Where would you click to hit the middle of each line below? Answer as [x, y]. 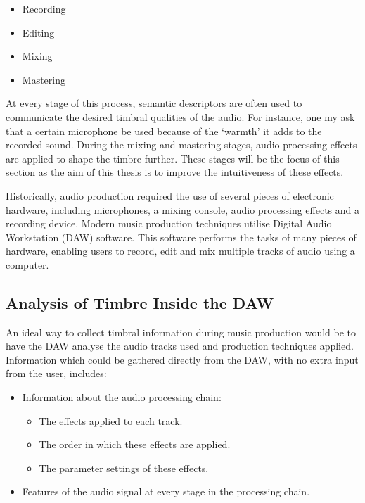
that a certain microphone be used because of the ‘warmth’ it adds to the [164, 130]
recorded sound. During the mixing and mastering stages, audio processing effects [181, 145]
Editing [38, 32]
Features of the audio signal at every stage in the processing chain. [166, 491]
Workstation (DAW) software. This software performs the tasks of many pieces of [181, 237]
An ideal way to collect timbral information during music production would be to [181, 332]
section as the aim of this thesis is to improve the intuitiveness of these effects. [175, 172]
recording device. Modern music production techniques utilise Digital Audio [169, 223]
